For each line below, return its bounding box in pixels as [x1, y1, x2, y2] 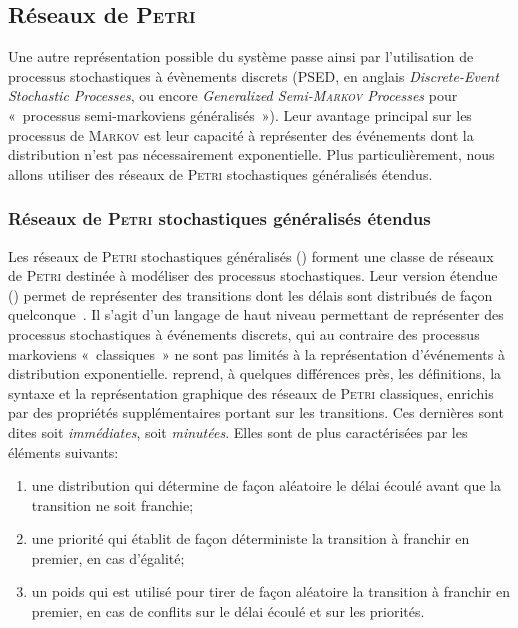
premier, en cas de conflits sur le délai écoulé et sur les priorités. [31, 601, 425, 622]
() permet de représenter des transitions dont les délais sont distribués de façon [8, 284, 493, 305]
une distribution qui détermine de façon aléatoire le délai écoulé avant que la [31, 475, 501, 496]
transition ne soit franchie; [31, 494, 194, 515]
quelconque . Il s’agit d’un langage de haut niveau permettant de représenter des [8, 304, 504, 325]
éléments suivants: [8, 441, 119, 462]
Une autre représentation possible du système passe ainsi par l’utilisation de [8, 46, 474, 67]
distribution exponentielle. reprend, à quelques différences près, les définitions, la [8, 363, 502, 384]
